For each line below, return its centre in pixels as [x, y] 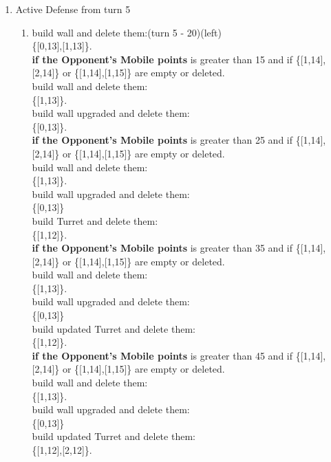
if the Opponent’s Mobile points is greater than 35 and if [162, 248]
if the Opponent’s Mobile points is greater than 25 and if [162, 140]
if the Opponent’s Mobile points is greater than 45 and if [162, 355]
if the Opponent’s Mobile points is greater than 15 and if [162, 59]
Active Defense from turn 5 [73, 9]
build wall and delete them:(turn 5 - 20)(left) [127, 32]
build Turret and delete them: [95, 220]
